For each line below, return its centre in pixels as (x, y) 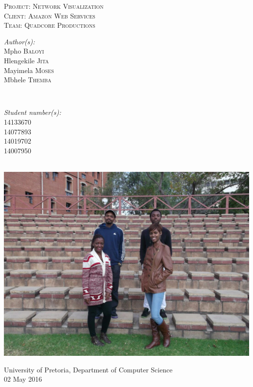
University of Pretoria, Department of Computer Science (88, 369)
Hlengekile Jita (27, 60)
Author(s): (19, 41)
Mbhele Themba (28, 80)
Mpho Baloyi (24, 51)
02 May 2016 (23, 379)
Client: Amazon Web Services (50, 15)
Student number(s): (33, 112)
